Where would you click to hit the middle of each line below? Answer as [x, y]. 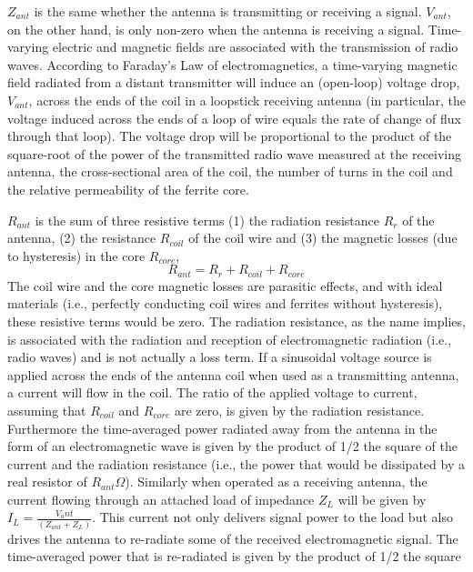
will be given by [382, 499]
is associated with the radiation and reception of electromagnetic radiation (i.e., [230, 339]
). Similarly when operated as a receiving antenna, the [276, 482]
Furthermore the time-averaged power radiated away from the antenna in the [222, 428]
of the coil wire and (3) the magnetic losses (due [323, 238]
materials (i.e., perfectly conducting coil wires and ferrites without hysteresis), [225, 303]
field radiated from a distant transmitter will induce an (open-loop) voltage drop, [234, 82]
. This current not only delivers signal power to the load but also [272, 517]
